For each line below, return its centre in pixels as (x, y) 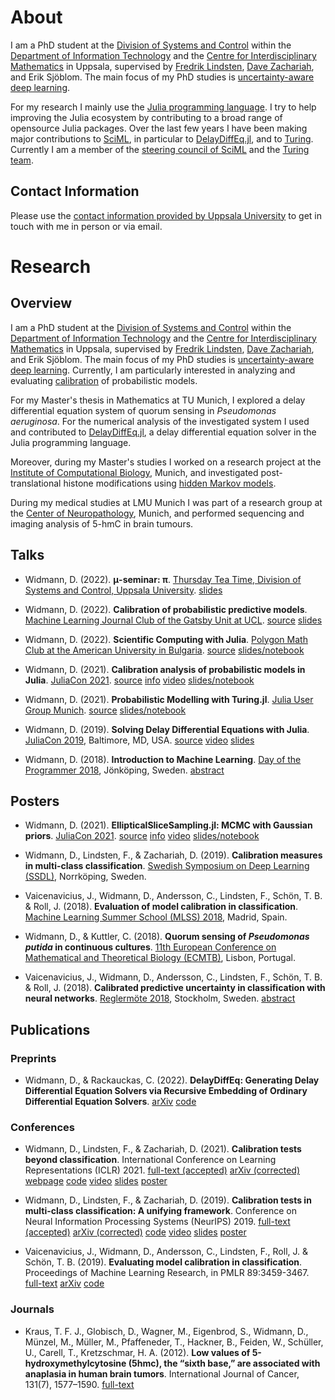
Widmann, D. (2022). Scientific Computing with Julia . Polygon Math (166, 639)
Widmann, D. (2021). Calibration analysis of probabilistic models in (165, 669)
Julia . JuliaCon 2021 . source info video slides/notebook (139, 680)
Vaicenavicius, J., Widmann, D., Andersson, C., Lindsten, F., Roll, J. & (166, 1252)
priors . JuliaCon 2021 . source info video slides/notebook (142, 836)
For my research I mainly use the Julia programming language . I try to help (163, 107)
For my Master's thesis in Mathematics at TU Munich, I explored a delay (158, 400)
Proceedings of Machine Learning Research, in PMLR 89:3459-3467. (167, 1273)
